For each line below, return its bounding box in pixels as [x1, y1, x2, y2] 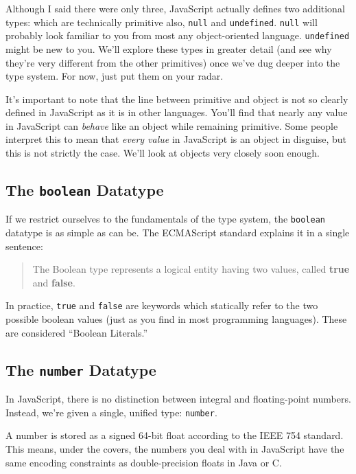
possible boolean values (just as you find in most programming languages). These [5, 312, 347, 326]
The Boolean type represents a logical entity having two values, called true [32, 262, 350, 276]
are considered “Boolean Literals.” [5, 325, 148, 339]
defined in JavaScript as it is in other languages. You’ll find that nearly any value [5, 105, 348, 120]
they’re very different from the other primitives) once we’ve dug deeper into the [5, 55, 340, 69]
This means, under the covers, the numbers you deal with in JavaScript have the [5, 441, 344, 455]
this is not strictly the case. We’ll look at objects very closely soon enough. [5, 146, 320, 160]
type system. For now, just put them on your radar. [5, 69, 224, 83]
